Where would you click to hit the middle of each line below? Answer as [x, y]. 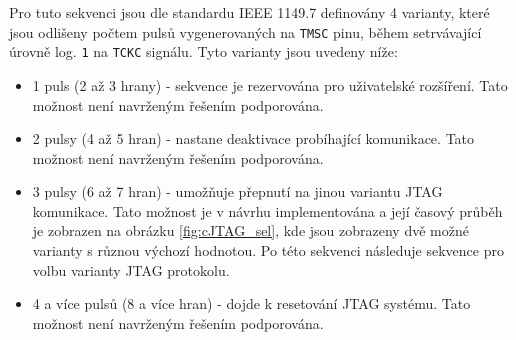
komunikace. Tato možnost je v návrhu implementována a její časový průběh [267, 210]
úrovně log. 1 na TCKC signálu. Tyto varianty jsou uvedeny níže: [203, 51]
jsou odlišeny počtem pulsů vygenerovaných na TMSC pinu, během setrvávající [245, 31]
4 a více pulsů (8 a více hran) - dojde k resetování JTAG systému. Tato [251, 303]
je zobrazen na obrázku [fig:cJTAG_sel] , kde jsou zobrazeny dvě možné [250, 230]
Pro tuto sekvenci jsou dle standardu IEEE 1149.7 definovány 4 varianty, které [249, 12]
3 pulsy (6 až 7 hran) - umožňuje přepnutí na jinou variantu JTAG [237, 191]
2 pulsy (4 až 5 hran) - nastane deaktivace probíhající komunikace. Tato [253, 138]
